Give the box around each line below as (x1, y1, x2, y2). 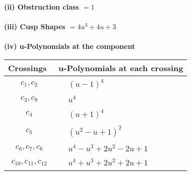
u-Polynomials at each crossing (58, 62, 183, 74)
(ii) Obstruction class (4, 2, 79, 12)
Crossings (8, 62, 47, 74)
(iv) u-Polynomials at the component (4, 41, 136, 51)
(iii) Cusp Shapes (4, 21, 66, 32)
